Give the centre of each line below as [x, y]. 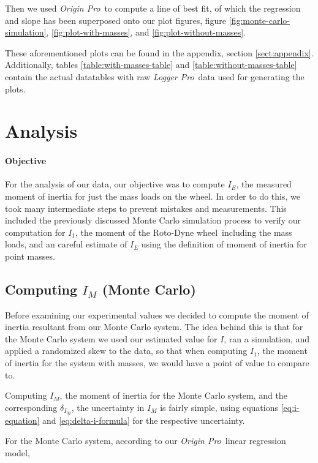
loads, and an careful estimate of [66, 244]
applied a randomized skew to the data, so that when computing [126, 351]
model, [17, 452]
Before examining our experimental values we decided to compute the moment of [157, 314]
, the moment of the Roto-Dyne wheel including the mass [184, 232]
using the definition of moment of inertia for [224, 244]
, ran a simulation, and [267, 338]
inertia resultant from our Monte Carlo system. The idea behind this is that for [154, 327]
